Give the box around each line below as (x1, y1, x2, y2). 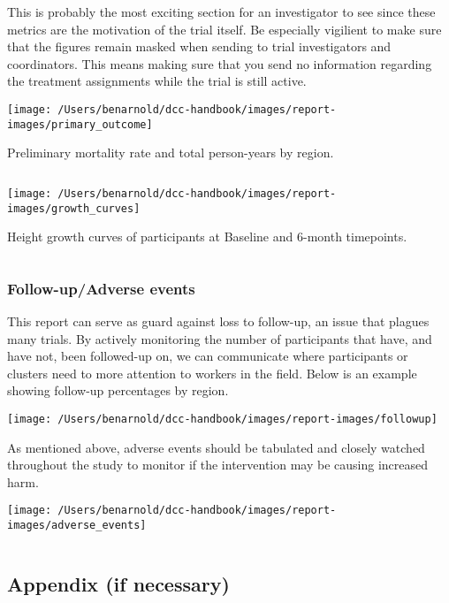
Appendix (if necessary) (7, 570, 230, 598)
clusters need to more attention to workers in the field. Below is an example (7, 363, 417, 382)
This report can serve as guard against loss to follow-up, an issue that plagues (7, 312, 430, 330)
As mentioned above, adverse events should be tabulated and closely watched (7, 438, 425, 456)
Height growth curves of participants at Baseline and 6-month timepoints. (7, 227, 407, 246)
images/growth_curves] (7, 202, 141, 215)
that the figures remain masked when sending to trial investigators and (7, 37, 392, 56)
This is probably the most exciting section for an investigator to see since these (7, 3, 436, 20)
